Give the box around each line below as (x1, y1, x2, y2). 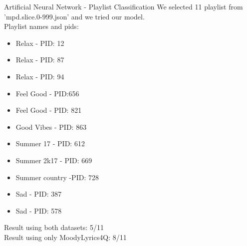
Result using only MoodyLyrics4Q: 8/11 (4, 232, 127, 242)
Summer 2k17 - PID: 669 (15, 155, 92, 165)
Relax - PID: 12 (15, 37, 64, 48)
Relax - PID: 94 (15, 71, 64, 81)
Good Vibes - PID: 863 (15, 121, 87, 132)
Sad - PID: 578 (15, 205, 62, 216)
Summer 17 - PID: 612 (15, 138, 85, 149)
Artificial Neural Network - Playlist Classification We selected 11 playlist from (4, 1, 243, 11)
